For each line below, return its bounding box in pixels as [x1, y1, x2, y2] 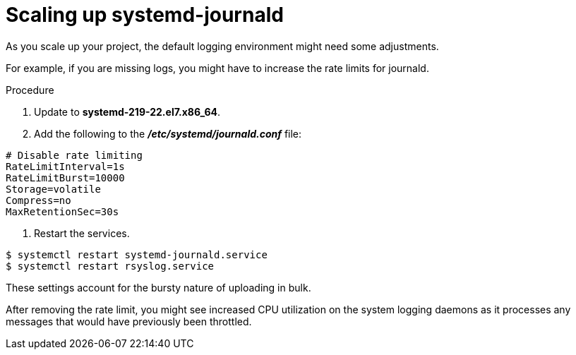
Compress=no [6, 194, 71, 206]
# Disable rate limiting [6, 149, 143, 161]
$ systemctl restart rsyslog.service [6, 260, 215, 272]
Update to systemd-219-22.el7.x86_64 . [34, 105, 221, 118]
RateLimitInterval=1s [6, 160, 125, 172]
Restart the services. [34, 227, 130, 239]
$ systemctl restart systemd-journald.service [6, 248, 268, 260]
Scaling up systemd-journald [6, 3, 284, 27]
